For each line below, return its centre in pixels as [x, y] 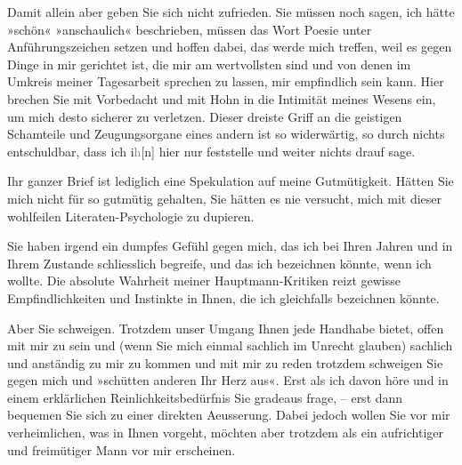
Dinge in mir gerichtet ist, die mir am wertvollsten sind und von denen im [209, 64]
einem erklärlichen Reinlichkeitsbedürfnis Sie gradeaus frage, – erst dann [205, 397]
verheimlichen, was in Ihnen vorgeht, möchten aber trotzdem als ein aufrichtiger [225, 433]
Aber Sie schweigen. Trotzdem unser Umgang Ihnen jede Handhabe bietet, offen [226, 328]
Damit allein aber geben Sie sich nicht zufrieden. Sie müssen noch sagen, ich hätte [231, 12]
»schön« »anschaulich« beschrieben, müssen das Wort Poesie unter [190, 29]
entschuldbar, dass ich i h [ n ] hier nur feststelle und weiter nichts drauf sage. [211, 151]
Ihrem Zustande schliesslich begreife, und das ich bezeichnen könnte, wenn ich [219, 263]
